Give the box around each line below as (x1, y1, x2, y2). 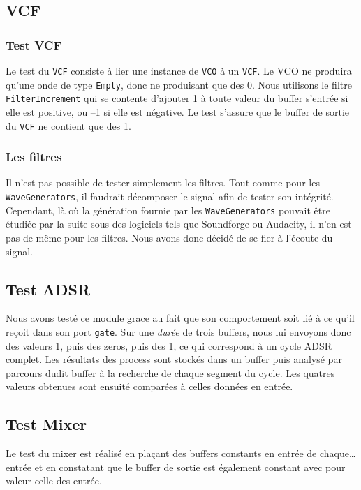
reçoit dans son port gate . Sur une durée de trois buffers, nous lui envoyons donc (6, 324, 351, 339)
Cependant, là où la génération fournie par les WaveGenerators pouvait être (6, 202, 330, 217)
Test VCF (6, 36, 62, 53)
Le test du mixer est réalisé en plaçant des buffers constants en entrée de (6, 446, 317, 461)
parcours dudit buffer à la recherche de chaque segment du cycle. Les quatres (6, 365, 335, 380)
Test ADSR (6, 278, 91, 299)
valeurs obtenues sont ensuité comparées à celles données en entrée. (6, 379, 293, 394)
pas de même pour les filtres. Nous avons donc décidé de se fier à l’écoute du (6, 230, 333, 244)
